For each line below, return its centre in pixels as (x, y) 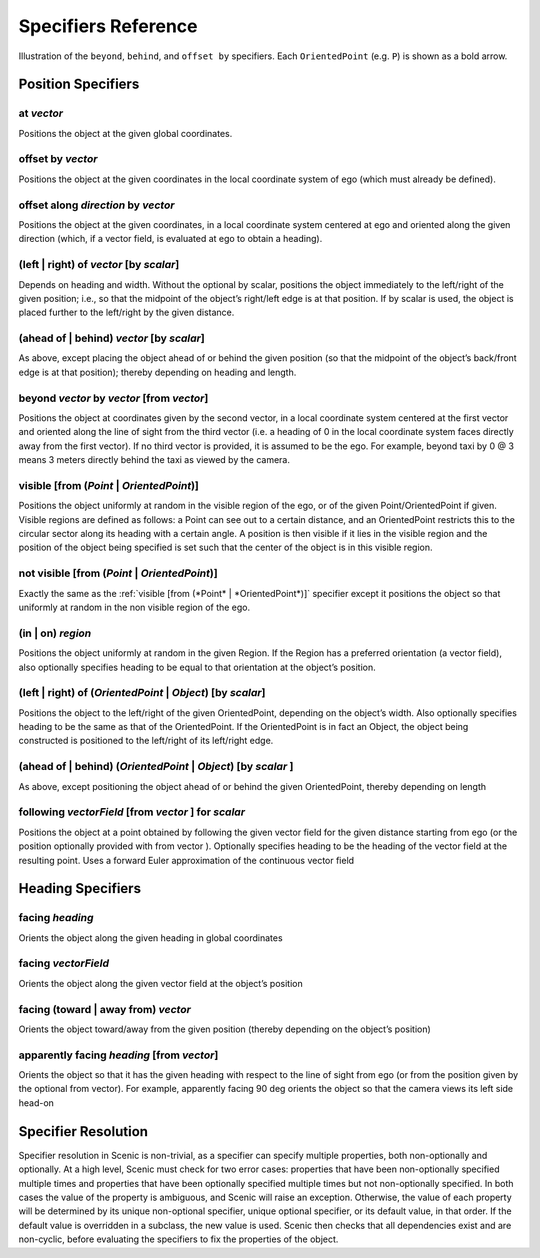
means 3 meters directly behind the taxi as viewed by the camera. (154, 460)
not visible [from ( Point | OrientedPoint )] (118, 573)
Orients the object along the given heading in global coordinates (151, 937)
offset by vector (58, 159)
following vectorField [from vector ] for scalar (131, 812)
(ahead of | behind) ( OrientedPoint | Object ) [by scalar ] (156, 767)
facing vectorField (64, 963)
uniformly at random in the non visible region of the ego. (134, 607)
